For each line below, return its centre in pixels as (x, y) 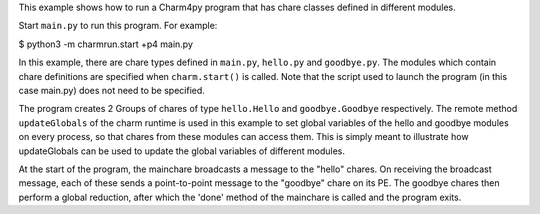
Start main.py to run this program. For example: (118, 26)
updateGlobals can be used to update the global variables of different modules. (181, 151)
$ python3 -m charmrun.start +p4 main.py (106, 44)
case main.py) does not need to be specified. (111, 90)
